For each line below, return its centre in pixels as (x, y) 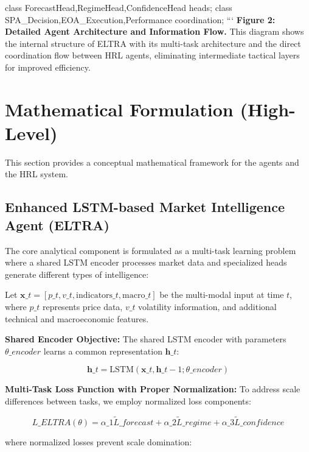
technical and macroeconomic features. (77, 318)
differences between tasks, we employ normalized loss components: (128, 401)
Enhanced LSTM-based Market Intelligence (145, 207)
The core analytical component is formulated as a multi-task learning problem (151, 250)
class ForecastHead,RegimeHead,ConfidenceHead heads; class (119, 7)
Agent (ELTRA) (57, 224)
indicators (95, 296)
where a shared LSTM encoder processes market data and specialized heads (146, 262)
